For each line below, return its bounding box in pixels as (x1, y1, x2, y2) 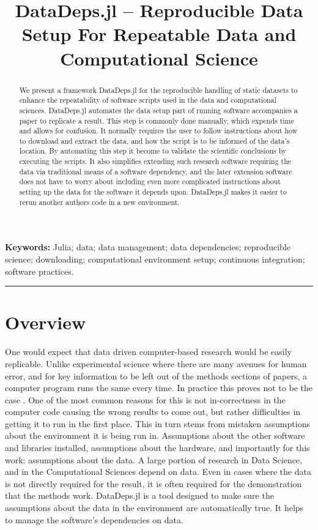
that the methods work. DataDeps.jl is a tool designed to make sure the (5, 489, 274, 502)
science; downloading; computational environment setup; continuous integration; (5, 253, 305, 266)
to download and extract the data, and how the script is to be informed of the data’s (19, 135, 290, 146)
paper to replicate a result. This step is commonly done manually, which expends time (19, 115, 294, 125)
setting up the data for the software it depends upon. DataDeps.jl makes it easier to (19, 187, 287, 197)
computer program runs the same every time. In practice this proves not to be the (5, 381, 312, 394)
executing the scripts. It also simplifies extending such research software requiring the (19, 156, 292, 166)
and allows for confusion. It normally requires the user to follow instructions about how (19, 125, 298, 136)
